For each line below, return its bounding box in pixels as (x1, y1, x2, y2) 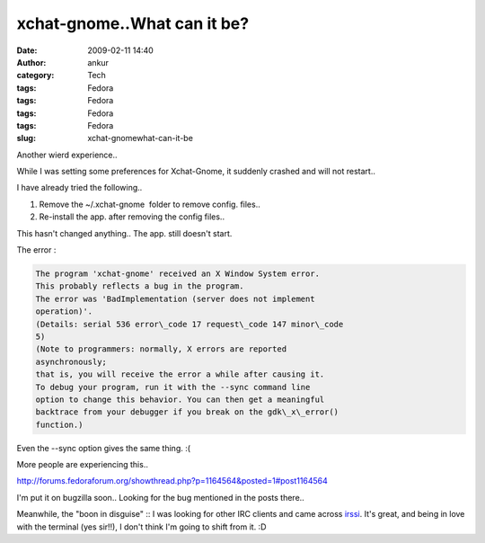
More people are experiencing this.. (16, 459, 148, 470)
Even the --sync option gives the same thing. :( (16, 442, 191, 453)
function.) (35, 419, 84, 430)
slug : (16, 133, 36, 144)
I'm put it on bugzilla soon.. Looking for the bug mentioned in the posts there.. (16, 492, 304, 503)
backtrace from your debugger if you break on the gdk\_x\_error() (35, 407, 339, 417)
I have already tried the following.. (16, 182, 143, 193)
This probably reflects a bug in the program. (35, 281, 244, 291)
